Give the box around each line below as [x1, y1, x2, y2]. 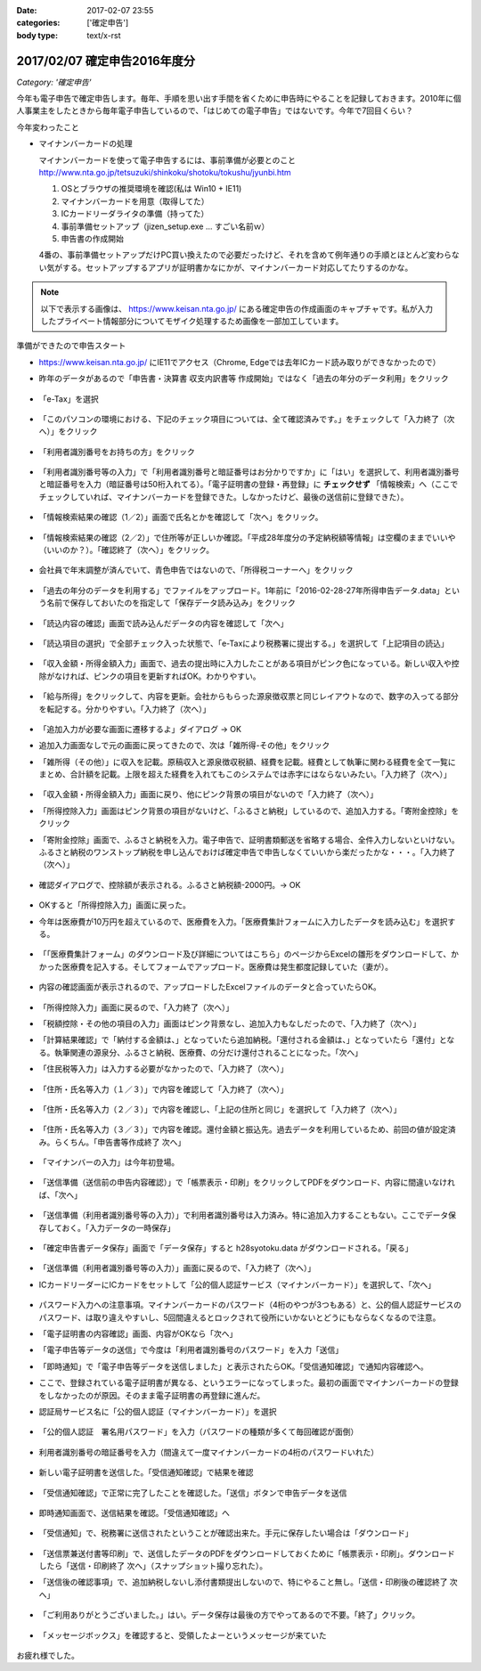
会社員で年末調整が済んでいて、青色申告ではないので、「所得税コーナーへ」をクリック [38, 565, 354, 575]
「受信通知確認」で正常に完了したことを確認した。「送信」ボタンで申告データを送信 [38, 1488, 347, 1498]
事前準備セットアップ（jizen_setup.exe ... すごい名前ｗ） [61, 221, 270, 232]
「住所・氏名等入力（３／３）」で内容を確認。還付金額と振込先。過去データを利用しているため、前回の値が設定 [38, 1124, 449, 1135]
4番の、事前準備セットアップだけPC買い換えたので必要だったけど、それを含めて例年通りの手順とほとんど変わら [38, 249, 452, 260]
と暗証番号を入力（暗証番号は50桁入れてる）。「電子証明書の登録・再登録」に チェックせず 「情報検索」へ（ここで [38, 479, 459, 490]
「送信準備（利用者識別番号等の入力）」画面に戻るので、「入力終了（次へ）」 [38, 1263, 316, 1274]
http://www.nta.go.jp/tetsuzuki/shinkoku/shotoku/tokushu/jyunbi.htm [38, 167, 291, 178]
